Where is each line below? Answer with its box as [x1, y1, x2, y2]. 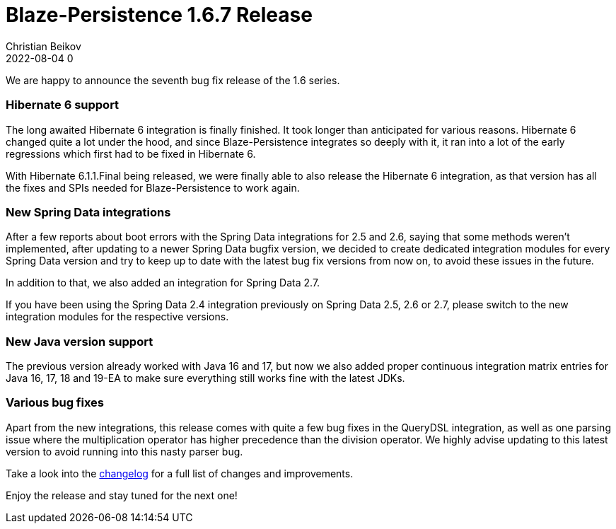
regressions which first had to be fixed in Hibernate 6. [6, 147, 256, 160]
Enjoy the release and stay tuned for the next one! [6, 489, 238, 501]
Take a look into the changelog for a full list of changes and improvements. [6, 467, 354, 479]
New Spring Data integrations [6, 204, 171, 219]
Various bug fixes [6, 395, 105, 410]
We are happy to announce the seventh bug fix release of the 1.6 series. [6, 74, 340, 86]
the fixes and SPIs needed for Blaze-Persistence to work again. [6, 181, 300, 194]
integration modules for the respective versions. [6, 310, 229, 323]
